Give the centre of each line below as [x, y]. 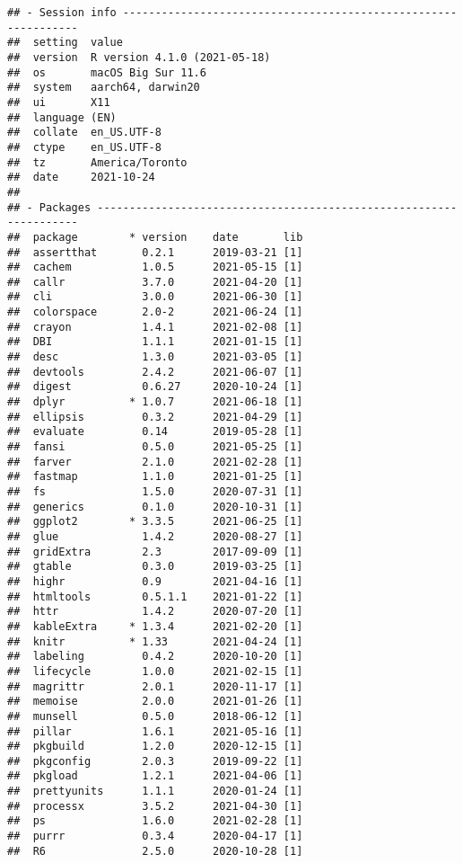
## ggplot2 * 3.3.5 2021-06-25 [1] [155, 522]
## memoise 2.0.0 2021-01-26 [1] [155, 702]
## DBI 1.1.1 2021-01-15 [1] [155, 342]
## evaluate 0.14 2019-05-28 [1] [155, 432]
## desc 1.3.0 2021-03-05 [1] [155, 357]
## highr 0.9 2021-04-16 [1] [155, 581]
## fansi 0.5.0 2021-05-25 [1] [155, 447]
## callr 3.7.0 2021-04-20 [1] [155, 282]
